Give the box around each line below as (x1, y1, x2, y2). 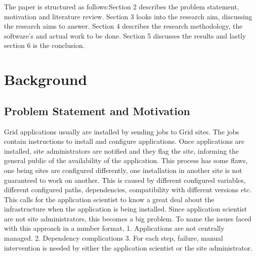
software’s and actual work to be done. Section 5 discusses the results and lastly (4, 30, 246, 41)
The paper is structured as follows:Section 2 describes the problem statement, (4, 1, 239, 11)
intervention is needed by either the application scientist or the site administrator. (4, 242, 253, 253)
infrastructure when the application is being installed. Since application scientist (4, 204, 247, 214)
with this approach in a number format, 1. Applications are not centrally (4, 223, 225, 233)
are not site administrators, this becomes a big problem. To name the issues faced (4, 213, 252, 223)
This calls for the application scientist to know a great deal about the (4, 194, 214, 204)
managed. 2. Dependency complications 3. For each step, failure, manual (4, 233, 223, 243)
